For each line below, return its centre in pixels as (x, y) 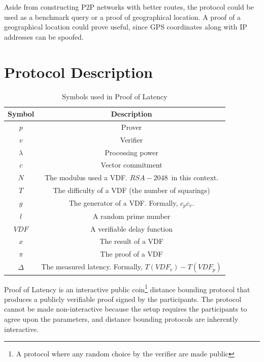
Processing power (131, 152)
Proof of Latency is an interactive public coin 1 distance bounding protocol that (127, 288)
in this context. (195, 177)
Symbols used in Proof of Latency (115, 96)
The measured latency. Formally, (92, 267)
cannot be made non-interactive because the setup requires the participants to (126, 309)
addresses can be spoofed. (44, 36)
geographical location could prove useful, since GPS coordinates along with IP (126, 27)
